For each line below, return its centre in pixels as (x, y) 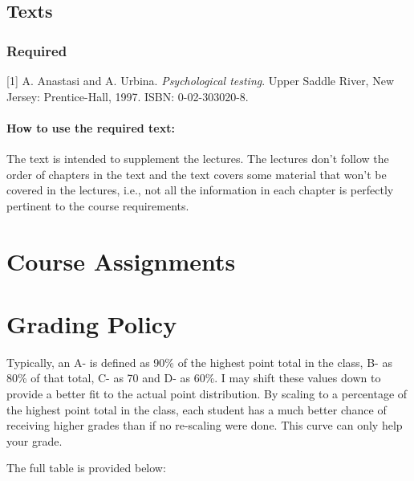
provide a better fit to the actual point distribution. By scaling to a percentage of (207, 394)
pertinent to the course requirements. (98, 205)
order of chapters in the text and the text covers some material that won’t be (197, 174)
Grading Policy (92, 323)
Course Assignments (121, 261)
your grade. (34, 440)
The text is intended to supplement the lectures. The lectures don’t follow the (198, 158)
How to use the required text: (91, 127)
